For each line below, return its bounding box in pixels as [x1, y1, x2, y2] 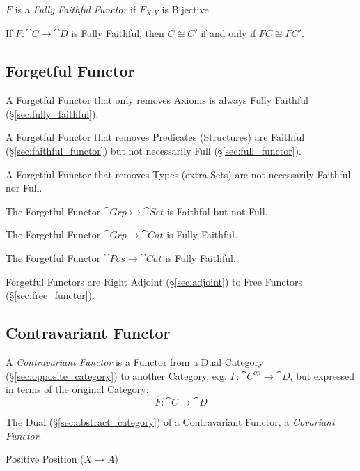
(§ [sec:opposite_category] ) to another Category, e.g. [6, 368, 227, 383]
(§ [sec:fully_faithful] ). [6, 106, 99, 121]
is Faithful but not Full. [166, 203, 268, 218]
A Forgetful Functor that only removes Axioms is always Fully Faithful [6, 93, 308, 107]
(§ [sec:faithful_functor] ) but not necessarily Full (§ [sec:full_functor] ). [6, 144, 302, 158]
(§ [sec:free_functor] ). [6, 288, 95, 302]
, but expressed [290, 368, 354, 383]
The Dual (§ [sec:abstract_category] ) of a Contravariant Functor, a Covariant [6, 414, 335, 428]
